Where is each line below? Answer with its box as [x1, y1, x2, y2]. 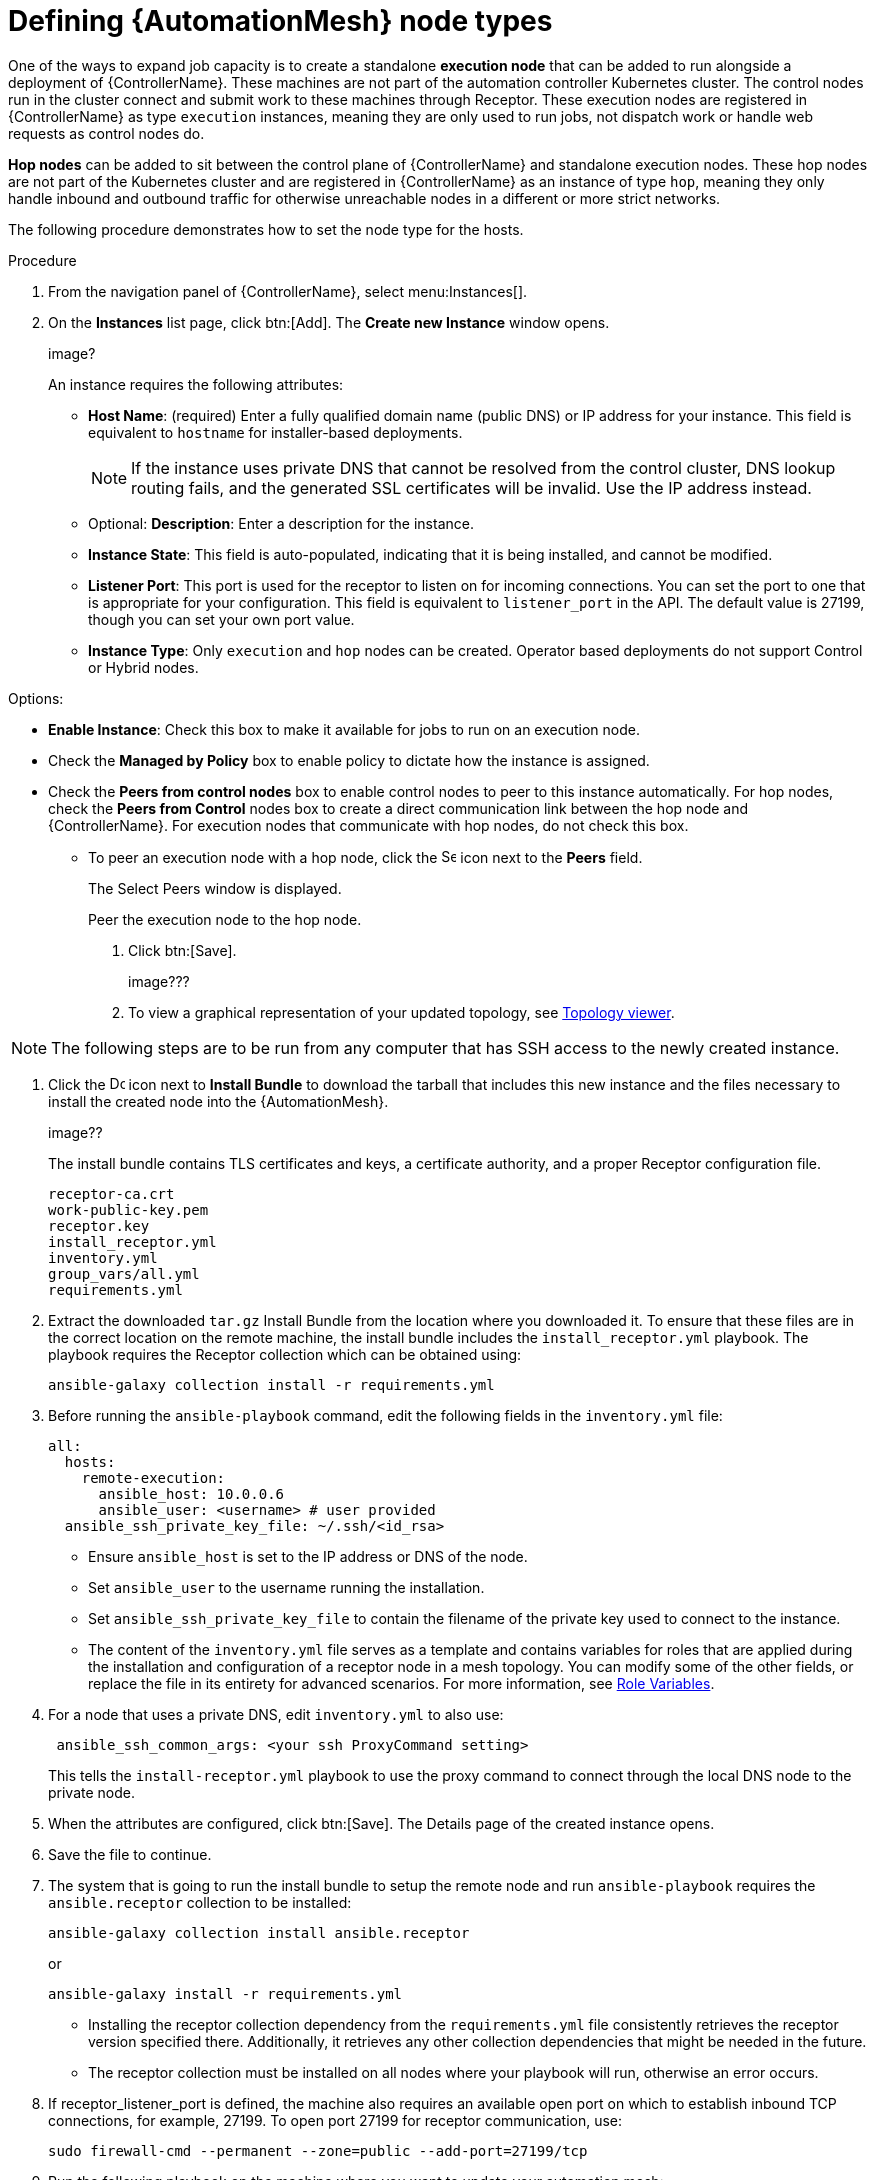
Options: [8, 689, 64, 707]
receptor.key [48, 1217, 150, 1234]
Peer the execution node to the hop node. [88, 910, 362, 928]
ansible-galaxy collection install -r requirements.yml [48, 1376, 495, 1393]
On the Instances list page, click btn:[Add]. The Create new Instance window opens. [48, 313, 610, 331]
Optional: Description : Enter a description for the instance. [88, 514, 474, 532]
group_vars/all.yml [48, 1265, 200, 1282]
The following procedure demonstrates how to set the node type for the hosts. [8, 220, 524, 238]
